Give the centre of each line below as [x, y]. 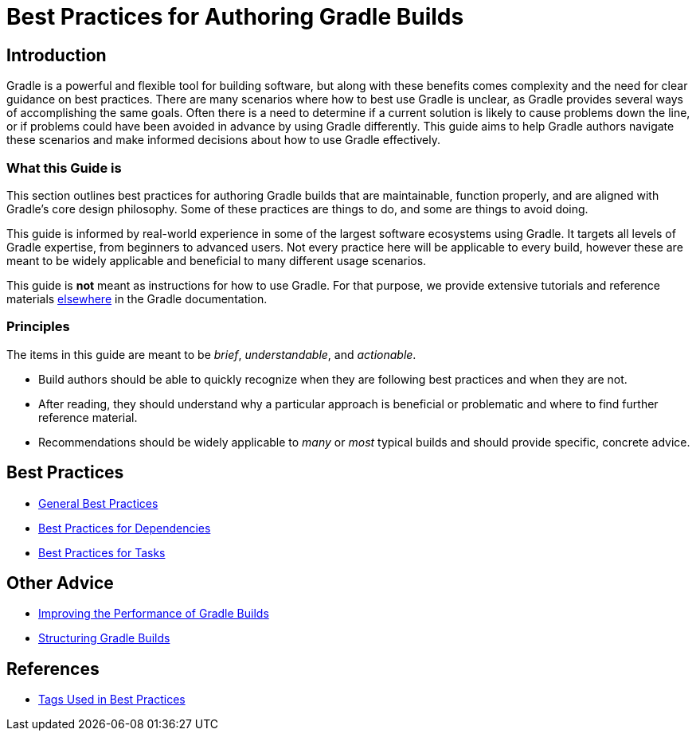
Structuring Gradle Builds [104, 638]
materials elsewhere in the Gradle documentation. [137, 298]
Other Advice [60, 583]
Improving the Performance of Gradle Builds [154, 614]
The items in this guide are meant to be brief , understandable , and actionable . [211, 354]
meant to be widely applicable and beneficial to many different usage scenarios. [217, 260]
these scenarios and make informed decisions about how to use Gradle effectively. [223, 140]
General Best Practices [98, 503]
